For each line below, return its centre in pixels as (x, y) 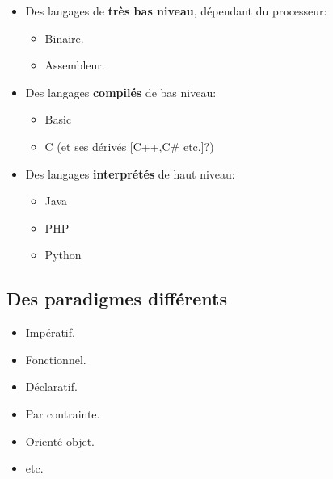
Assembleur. (75, 65)
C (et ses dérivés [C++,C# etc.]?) (129, 146)
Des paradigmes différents (117, 298)
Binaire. (64, 38)
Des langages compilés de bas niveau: (121, 92)
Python (63, 255)
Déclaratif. (51, 387)
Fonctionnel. (56, 359)
